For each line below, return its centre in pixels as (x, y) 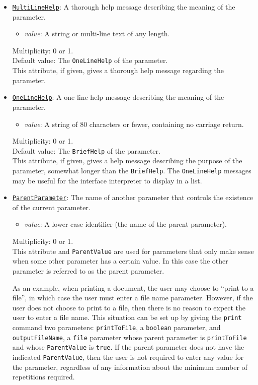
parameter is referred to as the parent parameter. (88, 270)
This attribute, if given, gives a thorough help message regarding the (118, 70)
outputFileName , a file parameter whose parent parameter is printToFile (130, 337)
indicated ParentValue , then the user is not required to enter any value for (128, 357)
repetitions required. (44, 377)
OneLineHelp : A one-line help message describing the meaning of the (118, 97)
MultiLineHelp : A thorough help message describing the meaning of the (124, 7)
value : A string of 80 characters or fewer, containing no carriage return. (134, 124)
